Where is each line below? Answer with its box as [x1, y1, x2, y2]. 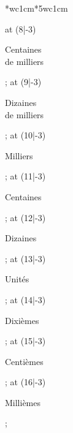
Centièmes [5, 355, 44, 367]
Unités [5, 273, 29, 285]
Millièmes [5, 396, 41, 409]
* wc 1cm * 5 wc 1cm [5, 2, 68, 14]
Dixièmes [5, 314, 39, 326]
